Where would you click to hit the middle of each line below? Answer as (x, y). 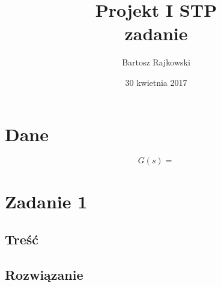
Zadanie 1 (46, 201)
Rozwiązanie (44, 274)
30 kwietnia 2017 (156, 82)
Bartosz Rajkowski (156, 62)
